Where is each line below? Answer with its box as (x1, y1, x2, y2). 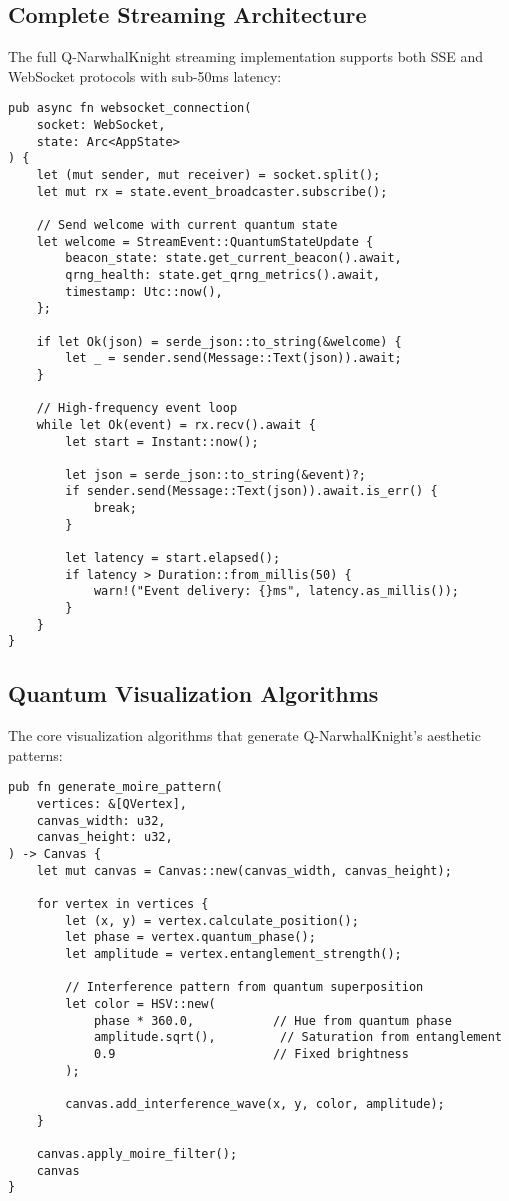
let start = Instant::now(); (65, 434, 259, 449)
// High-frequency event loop (36, 401, 238, 416)
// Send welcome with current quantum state (36, 217, 338, 232)
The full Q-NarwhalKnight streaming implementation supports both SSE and (8, 46, 484, 67)
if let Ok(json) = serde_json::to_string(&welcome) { (36, 334, 402, 349)
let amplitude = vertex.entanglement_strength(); (65, 947, 402, 961)
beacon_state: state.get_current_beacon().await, (65, 251, 402, 266)
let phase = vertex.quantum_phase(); (65, 930, 316, 945)
